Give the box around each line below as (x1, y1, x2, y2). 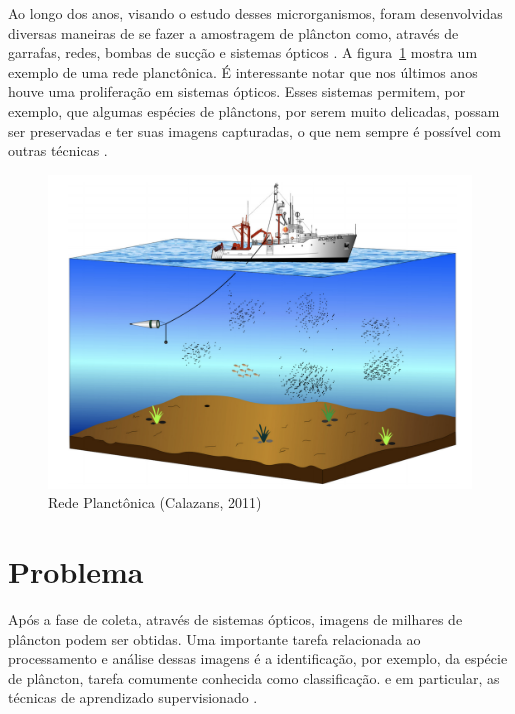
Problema (8, 550, 144, 591)
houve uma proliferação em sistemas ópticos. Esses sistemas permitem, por (8, 81, 466, 102)
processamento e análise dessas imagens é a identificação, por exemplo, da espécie (8, 648, 508, 669)
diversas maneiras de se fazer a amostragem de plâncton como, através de (8, 22, 459, 43)
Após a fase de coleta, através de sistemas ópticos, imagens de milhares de (8, 608, 463, 629)
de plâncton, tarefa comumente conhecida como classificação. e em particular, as (8, 667, 500, 688)
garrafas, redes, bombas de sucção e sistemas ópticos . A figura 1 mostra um (8, 42, 478, 63)
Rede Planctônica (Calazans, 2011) (48, 492, 262, 513)
